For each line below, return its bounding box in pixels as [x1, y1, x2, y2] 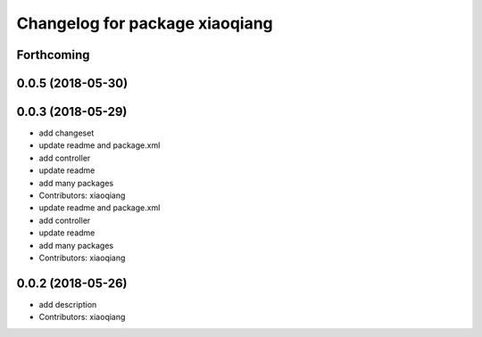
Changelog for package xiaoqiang [16, 13, 274, 33]
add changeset [38, 127, 95, 138]
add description [38, 299, 97, 309]
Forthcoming [16, 47, 90, 62]
